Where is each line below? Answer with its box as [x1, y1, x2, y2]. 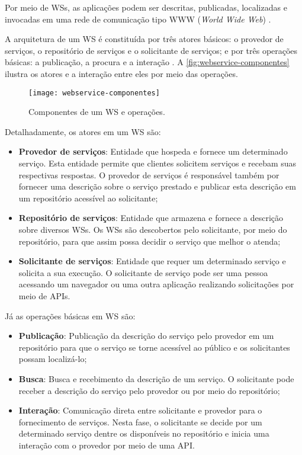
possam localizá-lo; [18, 353, 87, 365]
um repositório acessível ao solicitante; [18, 191, 158, 204]
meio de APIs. [18, 289, 70, 302]
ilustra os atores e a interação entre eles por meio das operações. [5, 67, 238, 79]
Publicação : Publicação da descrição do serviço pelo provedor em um [18, 329, 274, 342]
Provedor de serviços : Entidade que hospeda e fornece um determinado [18, 145, 288, 158]
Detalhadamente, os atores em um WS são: [5, 125, 161, 137]
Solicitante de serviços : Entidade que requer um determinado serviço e [18, 255, 286, 267]
